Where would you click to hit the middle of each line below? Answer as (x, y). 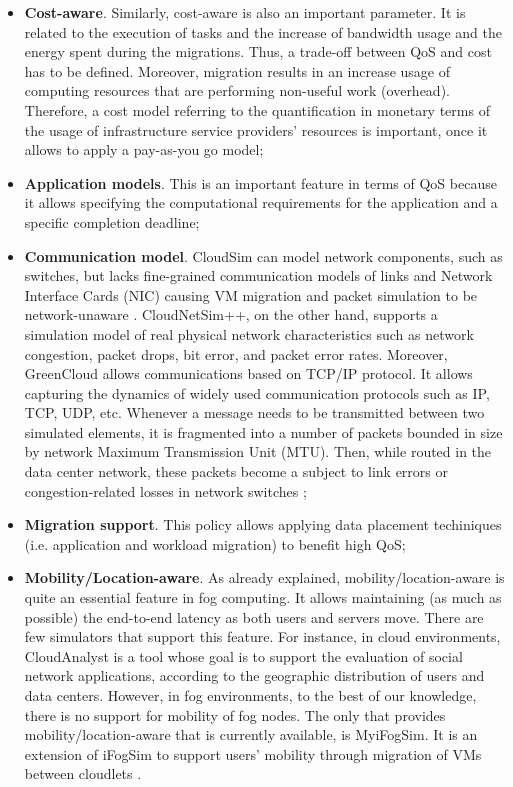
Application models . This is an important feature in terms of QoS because (260, 182)
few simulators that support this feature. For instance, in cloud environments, (262, 636)
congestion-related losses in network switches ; (165, 490)
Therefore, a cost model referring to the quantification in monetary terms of (257, 109)
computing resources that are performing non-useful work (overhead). (237, 90)
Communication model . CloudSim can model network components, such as (263, 255)
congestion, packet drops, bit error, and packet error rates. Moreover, (236, 353)
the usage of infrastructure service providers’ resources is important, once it (256, 129)
